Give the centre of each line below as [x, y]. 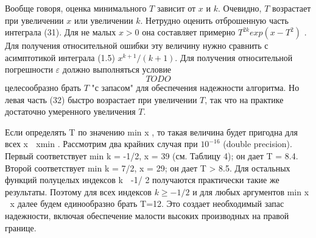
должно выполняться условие [117, 69]
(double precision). [258, 144]
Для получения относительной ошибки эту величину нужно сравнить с [137, 45]
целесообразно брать [43, 87]
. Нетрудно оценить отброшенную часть [214, 20]
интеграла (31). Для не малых [61, 32]
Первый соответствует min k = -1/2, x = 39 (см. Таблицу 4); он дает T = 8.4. [152, 155]
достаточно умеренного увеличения [70, 111]
